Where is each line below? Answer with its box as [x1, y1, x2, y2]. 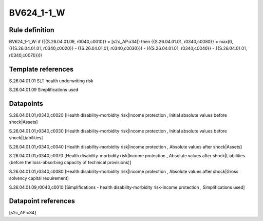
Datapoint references [9, 197, 75, 205]
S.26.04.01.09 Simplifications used [9, 87, 79, 92]
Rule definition [9, 26, 55, 34]
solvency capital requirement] [9, 175, 69, 181]
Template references [9, 65, 74, 73]
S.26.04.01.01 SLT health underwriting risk [9, 78, 94, 84]
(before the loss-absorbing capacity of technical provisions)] [9, 160, 131, 166]
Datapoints [9, 99, 43, 108]
